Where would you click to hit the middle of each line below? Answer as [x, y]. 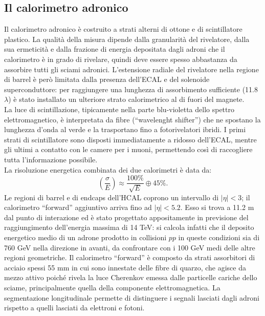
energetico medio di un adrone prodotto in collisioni [85, 237]
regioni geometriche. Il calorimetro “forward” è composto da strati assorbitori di [130, 257]
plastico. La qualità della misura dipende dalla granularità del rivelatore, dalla [127, 39]
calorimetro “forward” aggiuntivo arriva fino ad [78, 207]
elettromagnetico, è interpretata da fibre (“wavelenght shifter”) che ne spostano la [132, 119]
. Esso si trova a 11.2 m [217, 207]
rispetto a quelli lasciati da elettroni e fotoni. [74, 308]
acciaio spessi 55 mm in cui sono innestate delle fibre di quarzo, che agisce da [125, 267]
